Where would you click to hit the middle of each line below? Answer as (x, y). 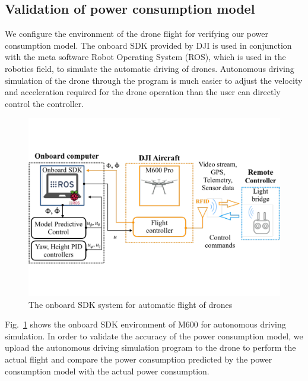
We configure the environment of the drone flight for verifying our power (137, 34)
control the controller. (45, 103)
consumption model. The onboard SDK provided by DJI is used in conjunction (148, 45)
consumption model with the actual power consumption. (107, 371)
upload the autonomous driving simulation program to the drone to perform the (150, 347)
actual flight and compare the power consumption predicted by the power (139, 359)
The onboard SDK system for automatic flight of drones (131, 304)
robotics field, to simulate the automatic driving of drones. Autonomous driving (150, 68)
